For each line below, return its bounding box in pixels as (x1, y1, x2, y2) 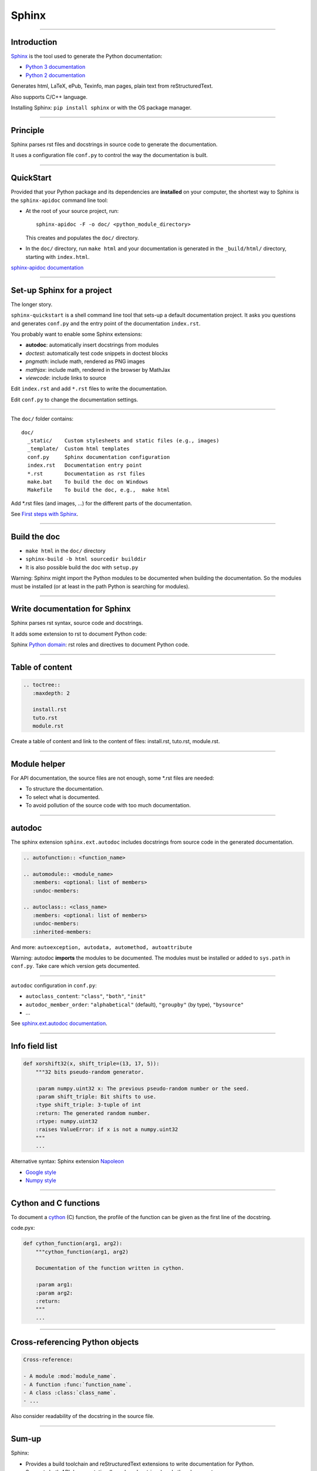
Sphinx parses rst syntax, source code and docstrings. (11, 620, 143, 627)
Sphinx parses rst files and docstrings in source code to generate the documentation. (11, 141, 218, 148)
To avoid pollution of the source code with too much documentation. (25, 802, 191, 809)
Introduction (11, 37, 58, 47)
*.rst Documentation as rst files (27, 470, 146, 477)
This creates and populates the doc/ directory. (25, 234, 139, 241)
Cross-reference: (23, 1356, 73, 1363)
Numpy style (25, 1177, 56, 1184)
